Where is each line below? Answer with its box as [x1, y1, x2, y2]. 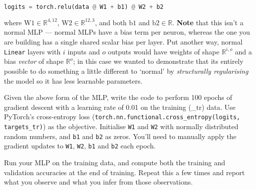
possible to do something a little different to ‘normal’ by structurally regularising [4, 65, 249, 76]
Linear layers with [4, 46, 61, 56]
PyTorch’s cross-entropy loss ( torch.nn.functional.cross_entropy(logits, [4, 111, 240, 122]
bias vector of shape [4, 56, 64, 66]
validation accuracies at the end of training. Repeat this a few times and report [4, 167, 245, 177]
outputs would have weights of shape [107, 46, 219, 56]
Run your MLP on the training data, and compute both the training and [4, 157, 225, 167]
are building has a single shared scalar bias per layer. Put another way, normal [4, 37, 243, 47]
